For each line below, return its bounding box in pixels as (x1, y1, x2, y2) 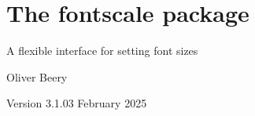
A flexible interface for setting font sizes (6, 42, 198, 59)
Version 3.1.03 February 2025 (6, 95, 147, 111)
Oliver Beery (6, 68, 68, 85)
